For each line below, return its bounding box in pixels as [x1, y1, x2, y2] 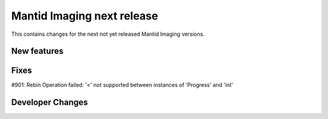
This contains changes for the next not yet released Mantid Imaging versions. [11, 30, 205, 38]
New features [11, 46, 64, 56]
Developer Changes [11, 97, 88, 107]
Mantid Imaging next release [11, 9, 159, 22]
